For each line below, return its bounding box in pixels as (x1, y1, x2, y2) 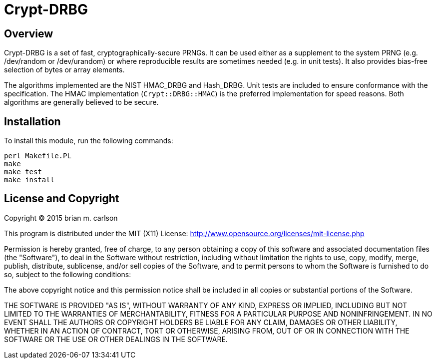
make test (4, 168, 42, 176)
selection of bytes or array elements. (4, 65, 125, 74)
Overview (4, 27, 53, 40)
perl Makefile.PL (4, 152, 71, 160)
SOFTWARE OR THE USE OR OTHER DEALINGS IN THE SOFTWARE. (4, 335, 228, 344)
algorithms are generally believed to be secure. (4, 98, 159, 107)
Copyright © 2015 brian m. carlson (4, 213, 118, 222)
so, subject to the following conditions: (4, 270, 131, 279)
